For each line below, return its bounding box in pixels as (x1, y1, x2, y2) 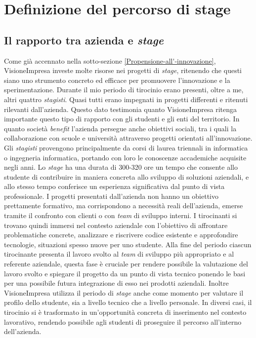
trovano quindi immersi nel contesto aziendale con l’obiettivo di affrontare (4, 220, 228, 230)
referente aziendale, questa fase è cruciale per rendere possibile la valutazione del (4, 259, 249, 269)
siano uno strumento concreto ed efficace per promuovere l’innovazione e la (4, 75, 230, 85)
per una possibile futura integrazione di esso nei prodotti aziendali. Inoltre (4, 278, 229, 288)
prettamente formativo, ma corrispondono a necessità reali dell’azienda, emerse (4, 200, 243, 211)
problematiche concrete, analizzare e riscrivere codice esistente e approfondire (4, 229, 238, 240)
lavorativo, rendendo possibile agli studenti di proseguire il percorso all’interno (4, 316, 242, 327)
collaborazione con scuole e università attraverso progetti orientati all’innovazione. (4, 133, 253, 143)
